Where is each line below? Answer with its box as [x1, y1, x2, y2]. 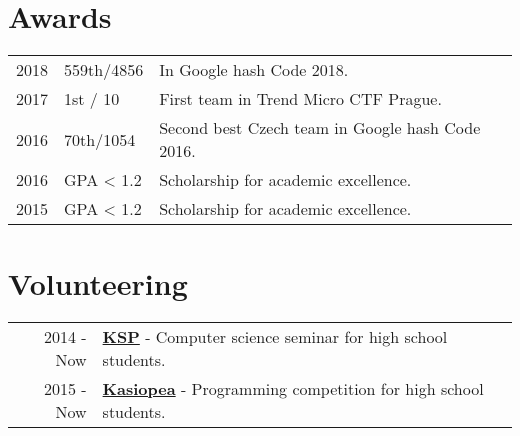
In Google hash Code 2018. [159, 58, 349, 82]
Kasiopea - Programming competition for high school [102, 377, 484, 401]
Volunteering [8, 263, 188, 304]
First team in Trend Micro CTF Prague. [159, 87, 442, 111]
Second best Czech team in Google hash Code [159, 116, 481, 140]
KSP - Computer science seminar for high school [102, 325, 448, 349]
